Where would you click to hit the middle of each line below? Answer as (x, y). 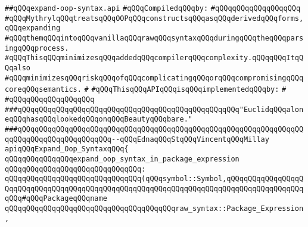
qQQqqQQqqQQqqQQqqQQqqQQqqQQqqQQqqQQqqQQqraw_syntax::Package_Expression (154, 209)
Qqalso (18, 68)
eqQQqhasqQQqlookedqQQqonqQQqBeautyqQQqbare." (99, 119)
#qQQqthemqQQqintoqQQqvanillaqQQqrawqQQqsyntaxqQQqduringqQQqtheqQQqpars (154, 38)
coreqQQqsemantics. (43, 90)
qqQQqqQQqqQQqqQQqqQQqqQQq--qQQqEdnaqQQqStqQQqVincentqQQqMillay (137, 139)
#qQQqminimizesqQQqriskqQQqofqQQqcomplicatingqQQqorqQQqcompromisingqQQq (154, 78)
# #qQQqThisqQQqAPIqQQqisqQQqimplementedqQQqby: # (185, 90)
